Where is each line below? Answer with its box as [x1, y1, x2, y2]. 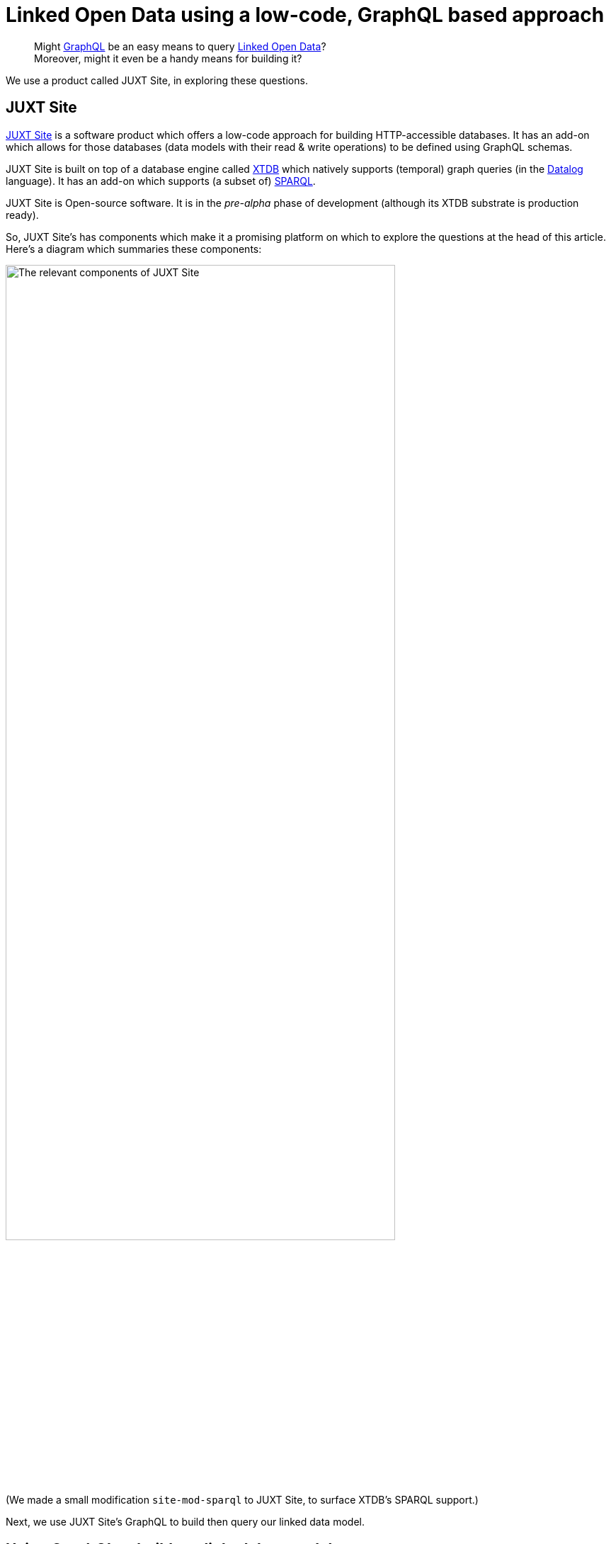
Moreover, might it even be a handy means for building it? [34, 52, 302, 64]
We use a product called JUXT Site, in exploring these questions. [6, 74, 308, 86]
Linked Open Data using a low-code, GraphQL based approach [6, 3, 605, 27]
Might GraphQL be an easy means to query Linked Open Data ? [34, 40, 326, 52]
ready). [6, 208, 39, 221]
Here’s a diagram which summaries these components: [6, 242, 262, 255]
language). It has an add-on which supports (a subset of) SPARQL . [6, 174, 316, 187]
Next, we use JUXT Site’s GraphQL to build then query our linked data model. [6, 1516, 365, 1528]
